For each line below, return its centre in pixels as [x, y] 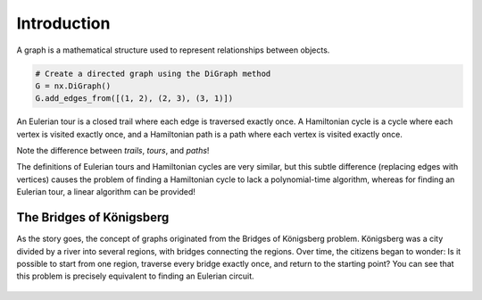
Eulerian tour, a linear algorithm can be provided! [106, 192]
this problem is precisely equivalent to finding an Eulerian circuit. [135, 276]
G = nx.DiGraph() [73, 86]
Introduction [63, 23]
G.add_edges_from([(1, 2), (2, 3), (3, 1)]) [134, 99]
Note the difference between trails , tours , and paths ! [113, 151]
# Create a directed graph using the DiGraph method [153, 73]
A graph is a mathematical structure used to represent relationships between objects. [173, 50]
